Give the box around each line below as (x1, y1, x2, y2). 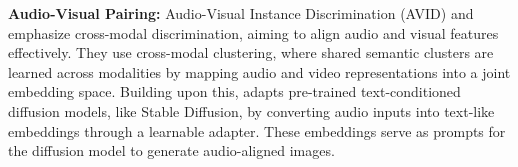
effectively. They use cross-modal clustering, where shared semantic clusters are (8, 42, 494, 63)
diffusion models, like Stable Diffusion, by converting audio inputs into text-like (8, 100, 495, 121)
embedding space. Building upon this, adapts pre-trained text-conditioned (8, 81, 461, 102)
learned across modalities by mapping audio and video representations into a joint (8, 61, 511, 82)
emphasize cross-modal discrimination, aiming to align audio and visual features (8, 22, 499, 43)
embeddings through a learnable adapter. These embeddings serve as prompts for (8, 120, 506, 141)
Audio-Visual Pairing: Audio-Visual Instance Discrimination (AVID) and (8, 3, 474, 23)
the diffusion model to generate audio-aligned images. (8, 140, 335, 161)
